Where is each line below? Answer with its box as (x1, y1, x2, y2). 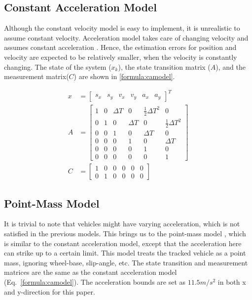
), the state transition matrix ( (118, 61, 211, 72)
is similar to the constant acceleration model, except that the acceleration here (4, 238, 242, 248)
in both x (217, 276, 246, 287)
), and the (216, 61, 246, 72)
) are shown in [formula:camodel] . (73, 71, 175, 82)
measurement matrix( (4, 71, 69, 82)
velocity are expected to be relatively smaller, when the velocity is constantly (4, 51, 237, 62)
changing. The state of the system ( (4, 61, 111, 72)
